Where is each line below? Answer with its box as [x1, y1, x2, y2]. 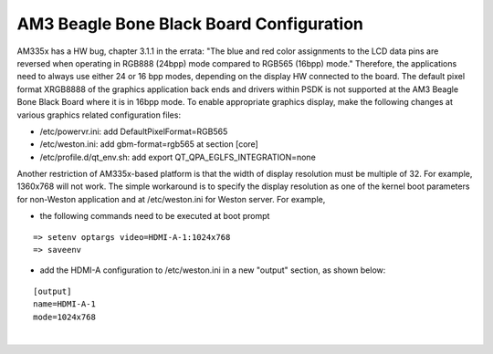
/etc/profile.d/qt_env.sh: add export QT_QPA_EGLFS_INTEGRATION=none [39, 151, 317, 162]
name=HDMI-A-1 [33, 299, 96, 309]
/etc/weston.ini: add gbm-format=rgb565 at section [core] [39, 139, 259, 150]
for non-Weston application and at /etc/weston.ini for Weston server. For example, [16, 193, 326, 204]
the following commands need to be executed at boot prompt [39, 211, 270, 222]
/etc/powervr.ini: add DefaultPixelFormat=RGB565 [39, 126, 228, 137]
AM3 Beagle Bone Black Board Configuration [16, 14, 364, 34]
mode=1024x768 [33, 311, 96, 322]
